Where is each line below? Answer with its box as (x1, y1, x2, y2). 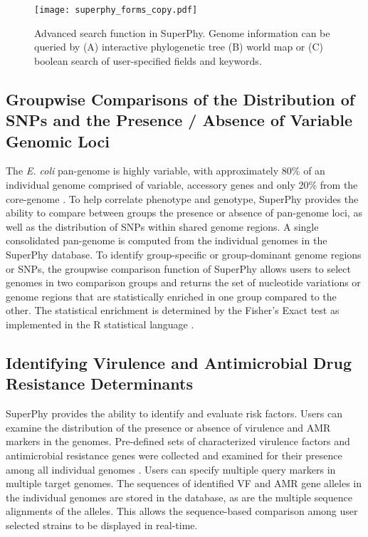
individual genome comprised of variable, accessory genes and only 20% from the (6, 177, 358, 192)
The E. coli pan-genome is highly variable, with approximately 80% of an (6, 163, 325, 178)
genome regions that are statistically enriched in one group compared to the (6, 288, 337, 303)
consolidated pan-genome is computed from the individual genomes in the (6, 233, 327, 248)
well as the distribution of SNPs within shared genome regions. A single (6, 219, 319, 234)
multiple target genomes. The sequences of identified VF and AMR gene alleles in (6, 476, 362, 491)
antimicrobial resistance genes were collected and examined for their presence (6, 447, 342, 462)
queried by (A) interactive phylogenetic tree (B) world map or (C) (34, 39, 323, 54)
